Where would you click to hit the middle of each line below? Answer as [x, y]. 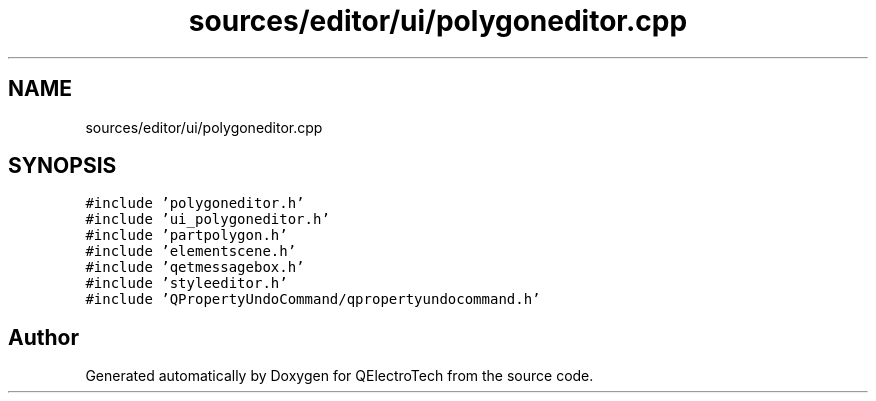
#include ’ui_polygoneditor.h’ [207, 219]
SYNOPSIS [62, 166]
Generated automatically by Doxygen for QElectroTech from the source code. [339, 376]
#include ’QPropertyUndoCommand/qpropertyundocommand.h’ [313, 299]
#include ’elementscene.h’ [191, 251]
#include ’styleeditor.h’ [186, 283]
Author [43, 337]
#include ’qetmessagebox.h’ [195, 267]
